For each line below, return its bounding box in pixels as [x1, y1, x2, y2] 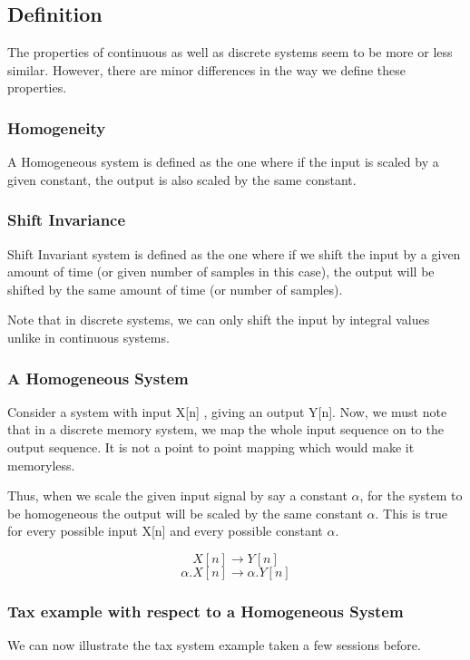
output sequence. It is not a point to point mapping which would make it [7, 437, 415, 456]
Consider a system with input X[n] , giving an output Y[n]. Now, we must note [7, 402, 447, 421]
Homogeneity [7, 116, 106, 139]
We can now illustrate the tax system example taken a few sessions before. [7, 636, 421, 655]
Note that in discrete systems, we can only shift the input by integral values [7, 310, 430, 329]
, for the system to [359, 486, 463, 505]
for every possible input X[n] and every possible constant [7, 521, 323, 540]
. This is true [375, 503, 448, 522]
